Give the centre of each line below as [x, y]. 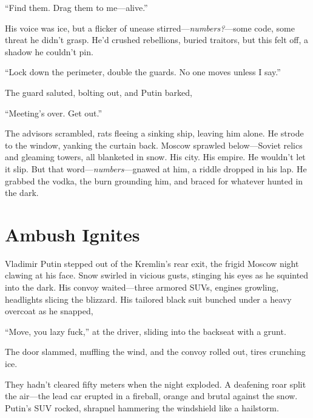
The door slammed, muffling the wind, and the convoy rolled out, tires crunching [155, 352]
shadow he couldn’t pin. [49, 51]
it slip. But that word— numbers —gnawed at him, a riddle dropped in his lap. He [156, 168]
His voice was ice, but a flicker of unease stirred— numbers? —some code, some [150, 28]
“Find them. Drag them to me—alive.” [76, 7]
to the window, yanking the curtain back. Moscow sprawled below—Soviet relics [154, 145]
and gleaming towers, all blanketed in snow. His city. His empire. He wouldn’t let [155, 157]
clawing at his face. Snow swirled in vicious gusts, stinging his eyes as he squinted [157, 275]
